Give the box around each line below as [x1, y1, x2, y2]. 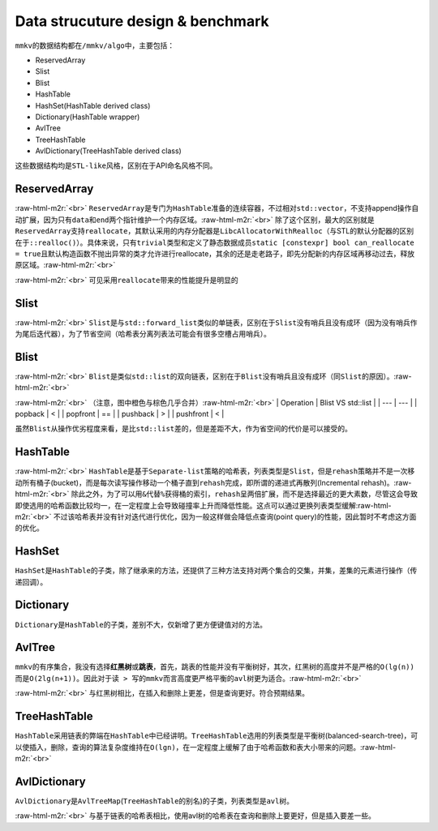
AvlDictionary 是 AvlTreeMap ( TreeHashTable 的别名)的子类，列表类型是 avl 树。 [15, 795, 294, 806]
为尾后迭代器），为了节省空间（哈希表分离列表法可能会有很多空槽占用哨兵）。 [15, 329, 271, 338]
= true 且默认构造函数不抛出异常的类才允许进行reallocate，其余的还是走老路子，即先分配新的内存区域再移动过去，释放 [15, 248, 415, 259]
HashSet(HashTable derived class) [35, 101, 151, 110]
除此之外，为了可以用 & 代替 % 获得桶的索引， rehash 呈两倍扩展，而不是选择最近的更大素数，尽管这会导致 [71, 489, 418, 499]
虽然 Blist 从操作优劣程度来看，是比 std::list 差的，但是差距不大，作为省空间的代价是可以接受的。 [15, 424, 353, 434]
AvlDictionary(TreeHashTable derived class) [35, 146, 182, 156]
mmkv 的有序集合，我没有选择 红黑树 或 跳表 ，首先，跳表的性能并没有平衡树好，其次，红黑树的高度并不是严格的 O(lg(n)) [15, 662, 415, 672]
